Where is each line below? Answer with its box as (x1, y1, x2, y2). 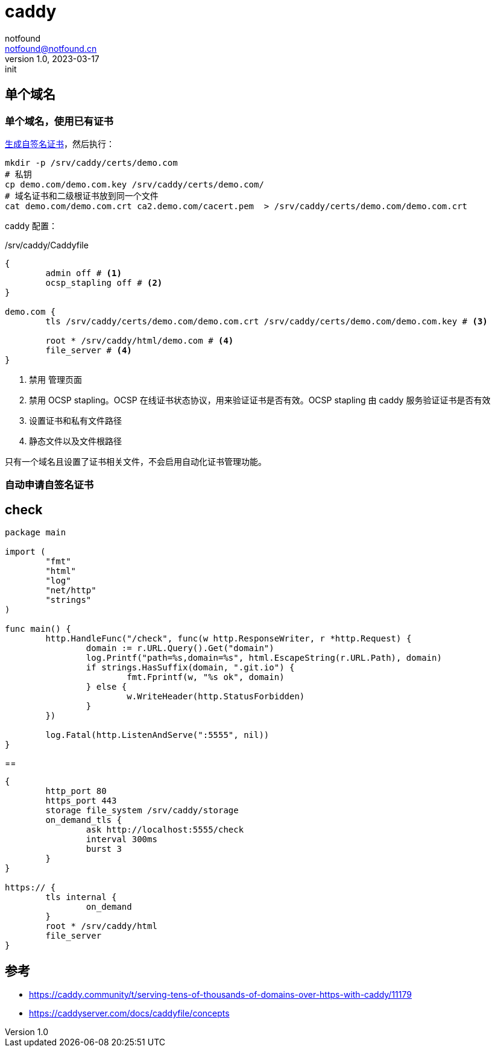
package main (5, 528, 66, 538)
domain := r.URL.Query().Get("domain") (86, 643, 274, 654)
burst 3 (86, 844, 122, 854)
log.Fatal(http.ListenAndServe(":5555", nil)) (45, 730, 270, 740)
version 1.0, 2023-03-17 (5, 53, 99, 64)
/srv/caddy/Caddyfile (5, 239, 89, 250)
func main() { (5, 624, 71, 634)
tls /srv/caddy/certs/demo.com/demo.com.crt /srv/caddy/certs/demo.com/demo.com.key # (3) (45, 316, 488, 326)
